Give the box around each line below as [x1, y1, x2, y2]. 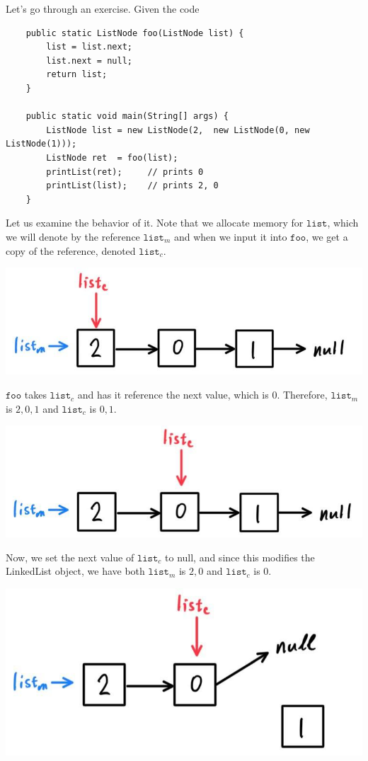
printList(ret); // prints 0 [46, 166, 204, 177]
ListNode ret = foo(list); [46, 152, 178, 163]
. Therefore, [277, 387, 328, 402]
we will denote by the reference [6, 229, 140, 244]
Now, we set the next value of [6, 549, 134, 564]
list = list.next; [46, 42, 132, 52]
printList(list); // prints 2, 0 [46, 181, 219, 191]
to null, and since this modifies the [165, 549, 315, 564]
